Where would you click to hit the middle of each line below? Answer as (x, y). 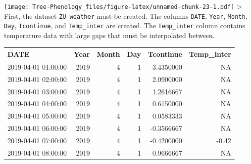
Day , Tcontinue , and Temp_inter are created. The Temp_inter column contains (125, 25)
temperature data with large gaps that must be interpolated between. (109, 35)
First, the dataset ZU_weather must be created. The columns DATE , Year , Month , (126, 16)
